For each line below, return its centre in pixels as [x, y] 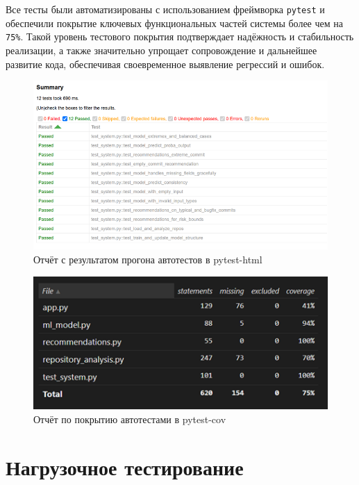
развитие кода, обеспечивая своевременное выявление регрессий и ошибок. [165, 64]
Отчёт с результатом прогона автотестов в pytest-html [148, 259]
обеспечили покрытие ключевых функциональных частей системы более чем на [174, 23]
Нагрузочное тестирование [125, 467]
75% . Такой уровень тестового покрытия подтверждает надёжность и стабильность [180, 36]
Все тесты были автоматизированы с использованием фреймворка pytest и [165, 9]
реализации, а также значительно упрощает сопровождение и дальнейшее [161, 50]
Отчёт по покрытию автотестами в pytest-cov [130, 419]
